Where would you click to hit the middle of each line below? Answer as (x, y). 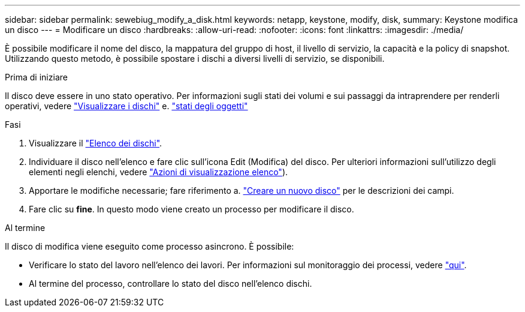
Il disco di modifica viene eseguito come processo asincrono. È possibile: (150, 246)
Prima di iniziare (36, 77)
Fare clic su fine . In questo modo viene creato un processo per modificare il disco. (191, 209)
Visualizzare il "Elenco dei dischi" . (96, 143)
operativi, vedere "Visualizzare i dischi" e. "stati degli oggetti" (126, 106)
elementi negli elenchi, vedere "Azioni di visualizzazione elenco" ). (159, 172)
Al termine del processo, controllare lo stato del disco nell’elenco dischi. (171, 283)
